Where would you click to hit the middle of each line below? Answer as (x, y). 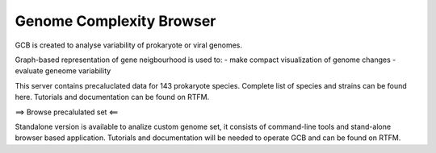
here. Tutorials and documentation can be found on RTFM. (112, 97)
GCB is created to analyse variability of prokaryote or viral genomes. (128, 45)
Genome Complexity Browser (115, 21)
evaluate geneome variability (63, 71)
